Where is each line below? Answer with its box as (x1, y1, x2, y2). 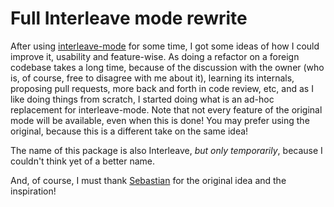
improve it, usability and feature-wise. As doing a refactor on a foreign (10, 50, 300, 62)
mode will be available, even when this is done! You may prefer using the (10, 114, 310, 126)
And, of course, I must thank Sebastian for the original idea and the (10, 174, 287, 186)
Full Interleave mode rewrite (10, 7, 248, 30)
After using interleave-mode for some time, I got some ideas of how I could (10, 40, 320, 52)
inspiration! (10, 185, 57, 197)
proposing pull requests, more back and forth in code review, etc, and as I (10, 82, 314, 94)
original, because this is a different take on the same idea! (10, 125, 249, 137)
